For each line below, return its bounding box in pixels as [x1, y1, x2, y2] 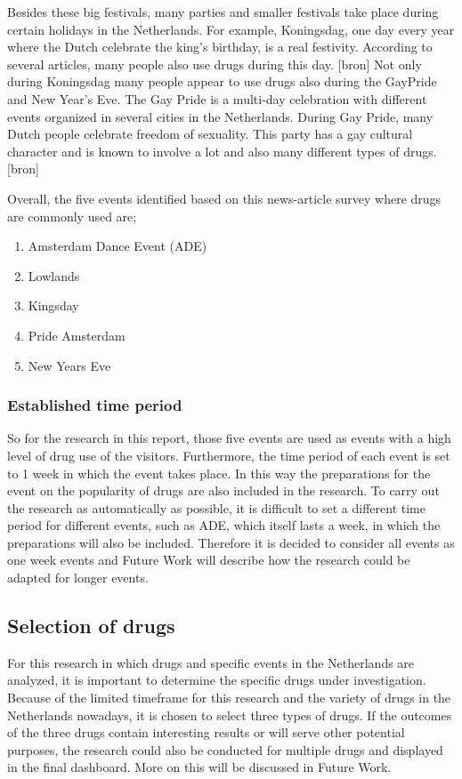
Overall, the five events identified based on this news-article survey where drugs [7, 189, 442, 207]
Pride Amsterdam [28, 325, 126, 344]
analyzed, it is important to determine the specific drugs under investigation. [7, 671, 426, 689]
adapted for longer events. [7, 568, 149, 587]
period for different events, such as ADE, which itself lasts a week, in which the [7, 516, 441, 534]
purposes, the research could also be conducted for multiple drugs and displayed [7, 740, 443, 759]
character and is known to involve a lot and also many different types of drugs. [7, 141, 437, 160]
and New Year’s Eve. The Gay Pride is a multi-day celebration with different [7, 89, 427, 108]
